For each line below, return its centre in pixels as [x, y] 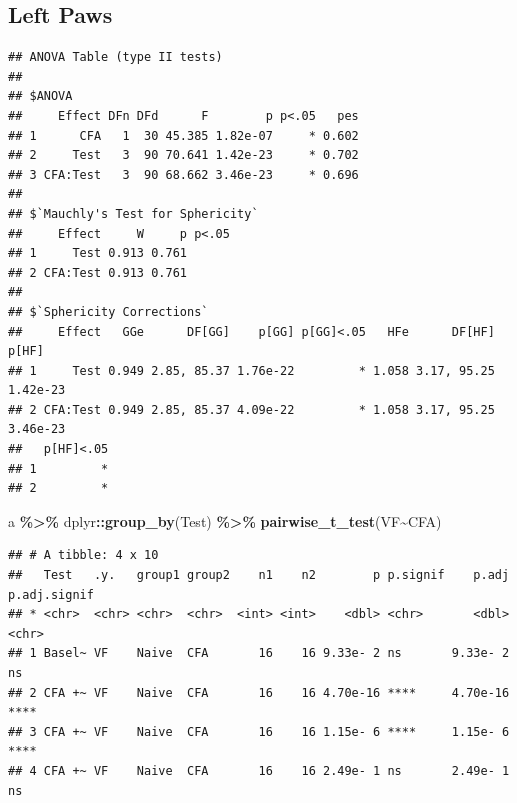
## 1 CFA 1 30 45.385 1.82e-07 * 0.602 [183, 135]
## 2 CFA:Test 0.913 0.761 [97, 272]
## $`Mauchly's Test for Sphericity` [133, 213]
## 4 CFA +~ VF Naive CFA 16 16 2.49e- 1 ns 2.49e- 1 [259, 770]
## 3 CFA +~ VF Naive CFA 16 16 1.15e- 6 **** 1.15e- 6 [259, 731]
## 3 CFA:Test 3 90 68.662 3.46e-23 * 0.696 [183, 174]
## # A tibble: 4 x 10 [83, 555]
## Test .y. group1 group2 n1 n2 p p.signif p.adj [259, 575]
